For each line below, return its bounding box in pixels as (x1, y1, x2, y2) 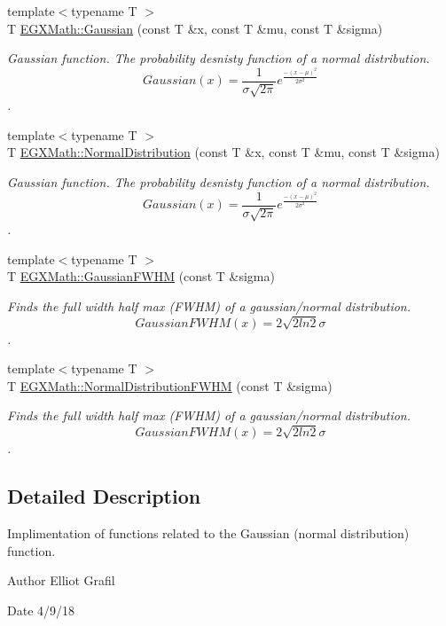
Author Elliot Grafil (7, 571, 115, 590)
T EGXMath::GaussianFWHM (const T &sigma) (7, 267, 275, 286)
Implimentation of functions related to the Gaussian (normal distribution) (7, 523, 410, 542)
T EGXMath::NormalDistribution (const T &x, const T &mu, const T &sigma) (7, 143, 440, 161)
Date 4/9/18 (7, 600, 75, 619)
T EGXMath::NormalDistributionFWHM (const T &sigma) (7, 376, 333, 395)
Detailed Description (7, 482, 201, 510)
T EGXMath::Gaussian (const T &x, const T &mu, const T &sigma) (7, 19, 383, 37)
